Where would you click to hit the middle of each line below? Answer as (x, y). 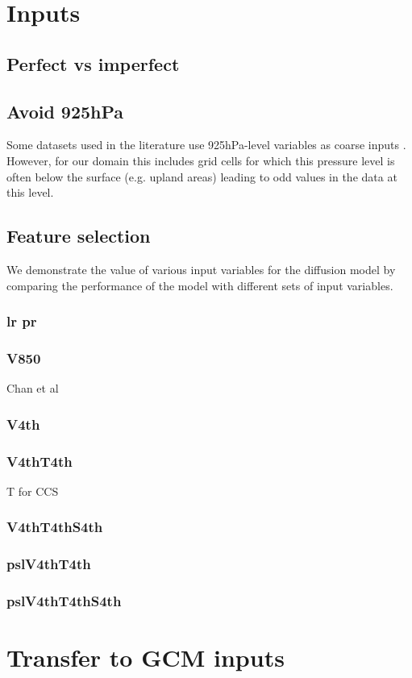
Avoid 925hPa (65, 111)
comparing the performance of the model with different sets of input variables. (200, 285)
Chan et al (33, 388)
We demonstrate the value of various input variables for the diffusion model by (201, 269)
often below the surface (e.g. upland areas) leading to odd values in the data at (202, 176)
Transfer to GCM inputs (146, 657)
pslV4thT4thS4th (64, 601)
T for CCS (33, 491)
